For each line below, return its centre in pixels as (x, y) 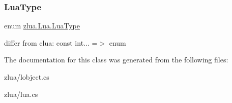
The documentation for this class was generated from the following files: (116, 60)
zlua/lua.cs (21, 94)
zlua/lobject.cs (27, 77)
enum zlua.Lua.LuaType (42, 26)
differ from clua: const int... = (51, 42)
